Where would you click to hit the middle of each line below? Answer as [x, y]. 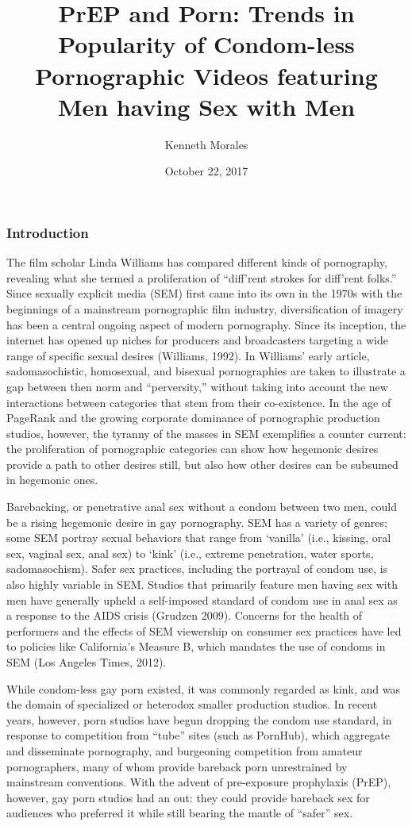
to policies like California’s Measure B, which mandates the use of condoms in [196, 646]
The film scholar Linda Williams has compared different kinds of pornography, [197, 262]
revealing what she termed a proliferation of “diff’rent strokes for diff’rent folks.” [202, 277]
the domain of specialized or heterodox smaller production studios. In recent [192, 704]
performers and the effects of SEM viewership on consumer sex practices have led [204, 630]
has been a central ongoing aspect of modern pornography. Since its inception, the [206, 324]
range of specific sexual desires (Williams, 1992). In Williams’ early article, [188, 355]
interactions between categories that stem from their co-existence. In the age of [199, 402]
